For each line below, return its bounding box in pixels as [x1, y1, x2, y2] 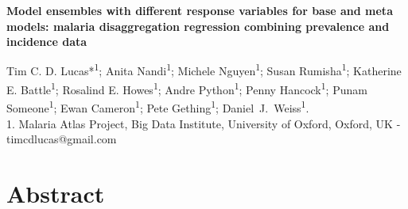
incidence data [6, 33, 87, 50]
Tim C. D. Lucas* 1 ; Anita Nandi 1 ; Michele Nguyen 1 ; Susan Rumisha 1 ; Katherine [6, 60, 402, 79]
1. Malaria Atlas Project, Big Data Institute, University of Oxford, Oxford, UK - [6, 115, 401, 131]
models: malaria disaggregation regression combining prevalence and [6, 17, 390, 34]
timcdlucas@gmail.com [6, 131, 117, 147]
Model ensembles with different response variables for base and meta [6, 2, 393, 18]
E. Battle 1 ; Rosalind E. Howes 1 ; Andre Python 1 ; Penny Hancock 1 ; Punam [6, 79, 367, 97]
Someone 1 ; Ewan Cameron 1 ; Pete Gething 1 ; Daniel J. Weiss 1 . [6, 97, 309, 116]
